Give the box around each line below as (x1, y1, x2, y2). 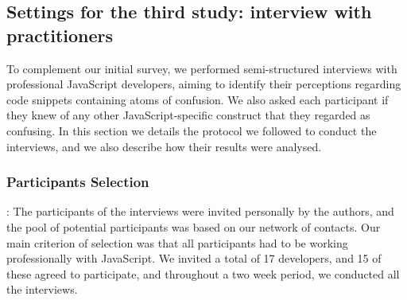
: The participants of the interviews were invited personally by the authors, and (6, 203, 394, 220)
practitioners (6, 22, 114, 47)
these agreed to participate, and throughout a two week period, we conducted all (6, 265, 400, 282)
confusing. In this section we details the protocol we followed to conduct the (6, 122, 377, 138)
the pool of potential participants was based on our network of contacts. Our (6, 218, 381, 235)
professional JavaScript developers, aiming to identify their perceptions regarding (6, 76, 401, 92)
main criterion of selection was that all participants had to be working (6, 234, 348, 251)
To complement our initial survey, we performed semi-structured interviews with (6, 60, 397, 76)
